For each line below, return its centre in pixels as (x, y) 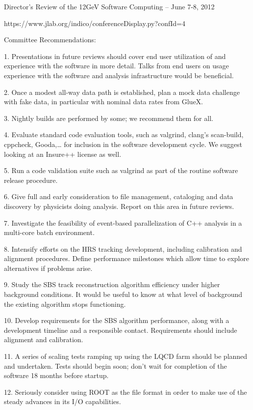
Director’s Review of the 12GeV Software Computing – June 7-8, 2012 (109, 6)
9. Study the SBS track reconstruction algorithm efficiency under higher (112, 284)
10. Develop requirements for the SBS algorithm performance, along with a (117, 320)
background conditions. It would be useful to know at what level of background (123, 294)
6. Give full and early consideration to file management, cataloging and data (119, 196)
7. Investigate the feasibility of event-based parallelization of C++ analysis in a (123, 222)
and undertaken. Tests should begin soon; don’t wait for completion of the (115, 366)
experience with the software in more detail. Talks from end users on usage (116, 66)
